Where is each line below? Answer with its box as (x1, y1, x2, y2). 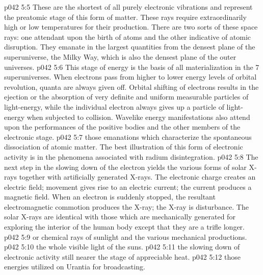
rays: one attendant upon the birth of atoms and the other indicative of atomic (4, 31, 251, 42)
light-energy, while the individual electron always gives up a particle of (4, 101, 224, 112)
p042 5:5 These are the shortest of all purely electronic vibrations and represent (4, 2, 253, 12)
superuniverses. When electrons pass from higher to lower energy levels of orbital (4, 71, 257, 82)
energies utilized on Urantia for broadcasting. (4, 261, 145, 272)
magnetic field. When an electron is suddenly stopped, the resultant (4, 191, 216, 202)
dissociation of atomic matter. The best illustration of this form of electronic (4, 141, 243, 152)
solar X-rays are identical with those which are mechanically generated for (4, 211, 235, 222)
